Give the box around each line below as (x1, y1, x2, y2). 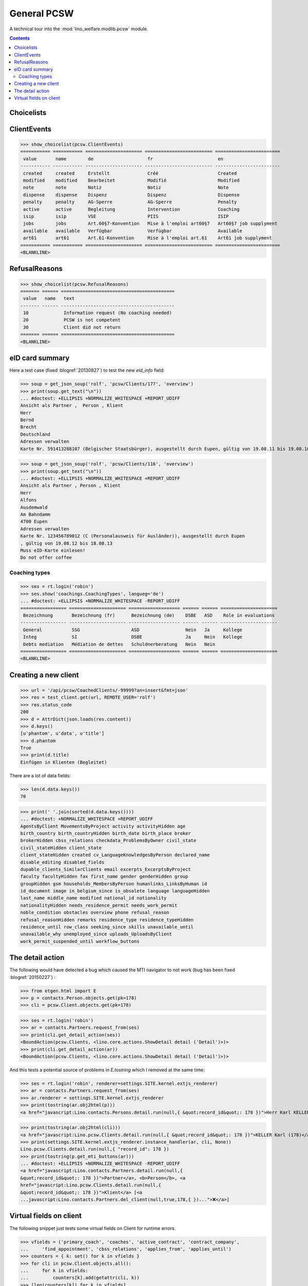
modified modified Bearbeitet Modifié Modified (23, 177, 240, 184)
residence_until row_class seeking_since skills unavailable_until (20, 924, 194, 930)
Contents (9, 35, 30, 41)
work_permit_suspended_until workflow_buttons (20, 938, 140, 944)
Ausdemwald (20, 504, 48, 510)
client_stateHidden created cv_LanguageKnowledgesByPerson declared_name (20, 852, 210, 858)
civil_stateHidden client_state (20, 845, 102, 851)
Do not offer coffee (20, 555, 72, 561)
